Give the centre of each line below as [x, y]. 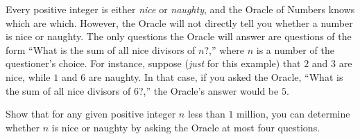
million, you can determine [293, 114]
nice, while [28, 76]
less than [206, 114]
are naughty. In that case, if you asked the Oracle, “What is [216, 76]
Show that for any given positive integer [91, 114]
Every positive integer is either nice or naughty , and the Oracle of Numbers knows [180, 9]
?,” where [224, 49]
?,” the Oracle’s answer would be [208, 90]
